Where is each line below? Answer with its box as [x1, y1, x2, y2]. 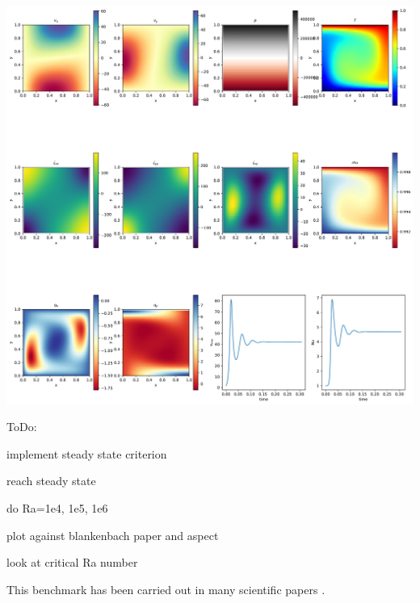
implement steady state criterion [6, 445, 167, 462]
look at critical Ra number [6, 554, 138, 571]
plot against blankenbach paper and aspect [6, 526, 219, 543]
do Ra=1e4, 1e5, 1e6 [6, 500, 108, 517]
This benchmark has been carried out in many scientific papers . [6, 580, 325, 597]
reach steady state [6, 472, 96, 489]
